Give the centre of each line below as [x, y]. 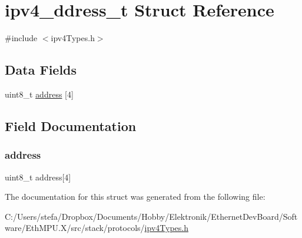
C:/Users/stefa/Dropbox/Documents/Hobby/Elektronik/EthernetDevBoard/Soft [151, 216]
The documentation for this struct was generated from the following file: [135, 197]
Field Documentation [71, 125]
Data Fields [41, 70]
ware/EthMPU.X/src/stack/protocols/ [75, 228]
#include [21, 38]
